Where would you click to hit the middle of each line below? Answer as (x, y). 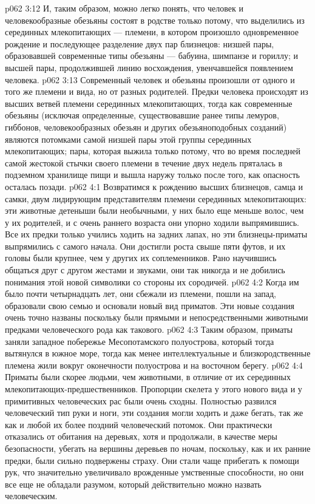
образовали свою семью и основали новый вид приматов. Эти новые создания (150, 305)
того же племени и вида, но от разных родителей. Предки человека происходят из (157, 91)
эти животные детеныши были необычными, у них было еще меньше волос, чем (154, 210)
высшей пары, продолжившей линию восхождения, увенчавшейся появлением (149, 67)
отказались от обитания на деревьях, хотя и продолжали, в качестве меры (141, 436)
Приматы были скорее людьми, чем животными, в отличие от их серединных (148, 377)
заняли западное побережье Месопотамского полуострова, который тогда (140, 341)
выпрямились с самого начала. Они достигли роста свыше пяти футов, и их (145, 246)
